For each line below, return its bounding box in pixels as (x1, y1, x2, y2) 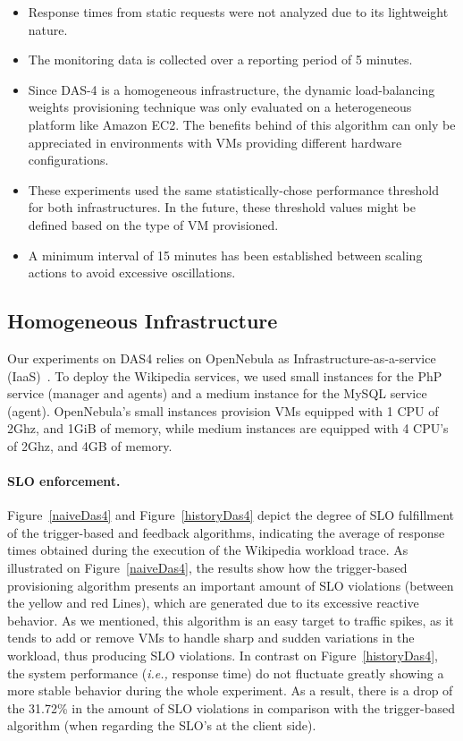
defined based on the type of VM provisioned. (28, 215, 279, 234)
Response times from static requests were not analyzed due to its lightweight (28, 3, 449, 21)
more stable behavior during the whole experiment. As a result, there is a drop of (7, 681, 453, 700)
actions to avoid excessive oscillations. (28, 263, 236, 282)
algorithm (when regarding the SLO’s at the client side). (7, 716, 316, 735)
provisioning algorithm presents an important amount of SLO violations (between (7, 575, 454, 594)
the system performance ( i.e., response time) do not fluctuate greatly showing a (7, 663, 444, 682)
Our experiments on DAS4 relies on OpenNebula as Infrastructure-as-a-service (7, 348, 436, 367)
